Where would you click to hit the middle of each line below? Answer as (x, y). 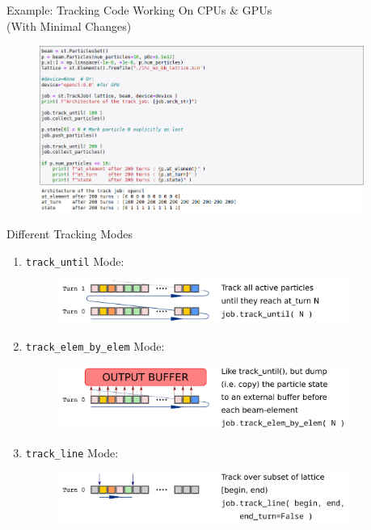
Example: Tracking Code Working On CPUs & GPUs (139, 10)
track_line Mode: (72, 452)
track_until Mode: (75, 261)
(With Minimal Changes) (69, 25)
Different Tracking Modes (70, 234)
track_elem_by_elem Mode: (95, 346)
